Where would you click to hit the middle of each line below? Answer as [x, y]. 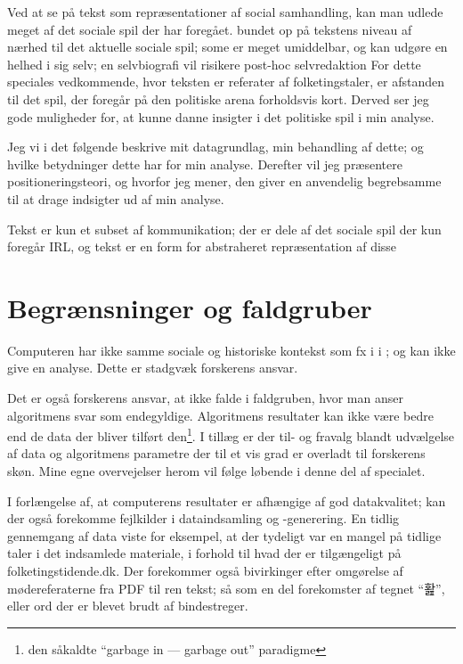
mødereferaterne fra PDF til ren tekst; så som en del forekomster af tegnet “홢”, [226, 588]
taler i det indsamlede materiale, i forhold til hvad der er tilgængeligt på [204, 553]
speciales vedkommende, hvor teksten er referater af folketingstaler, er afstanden [226, 82]
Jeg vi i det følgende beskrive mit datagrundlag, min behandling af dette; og [215, 147]
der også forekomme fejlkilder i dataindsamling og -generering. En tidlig [203, 518]
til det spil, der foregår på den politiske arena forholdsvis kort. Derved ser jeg [218, 98]
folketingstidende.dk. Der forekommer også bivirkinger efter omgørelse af [205, 571]
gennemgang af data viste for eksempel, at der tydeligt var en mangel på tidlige [224, 535]
